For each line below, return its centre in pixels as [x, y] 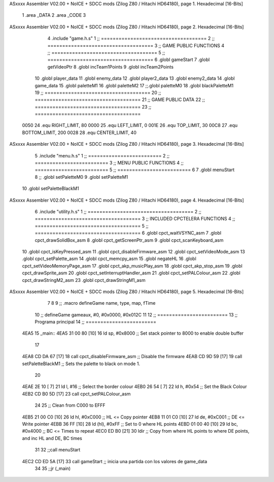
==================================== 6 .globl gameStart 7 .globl [129, 60]
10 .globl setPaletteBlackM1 [50, 188]
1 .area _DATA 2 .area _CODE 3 [54, 15]
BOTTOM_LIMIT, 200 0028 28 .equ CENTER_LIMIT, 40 [79, 133]
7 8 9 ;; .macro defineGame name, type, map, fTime [101, 303]
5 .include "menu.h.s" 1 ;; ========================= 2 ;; [102, 155]
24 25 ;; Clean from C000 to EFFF [70, 405]
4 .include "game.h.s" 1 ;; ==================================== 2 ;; [131, 39]
